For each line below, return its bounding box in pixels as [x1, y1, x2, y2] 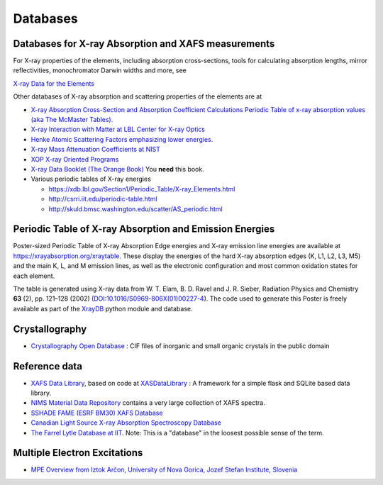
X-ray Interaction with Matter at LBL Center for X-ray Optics [30, 125, 206, 134]
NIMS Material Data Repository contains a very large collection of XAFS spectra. [30, 398, 265, 407]
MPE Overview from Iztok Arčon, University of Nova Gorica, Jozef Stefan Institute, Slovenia [30, 465, 298, 474]
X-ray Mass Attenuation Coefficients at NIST [30, 145, 161, 154]
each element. [13, 272, 55, 280]
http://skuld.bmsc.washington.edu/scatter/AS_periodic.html [48, 204, 223, 213]
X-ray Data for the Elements [13, 79, 95, 88]
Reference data [13, 360, 83, 372]
